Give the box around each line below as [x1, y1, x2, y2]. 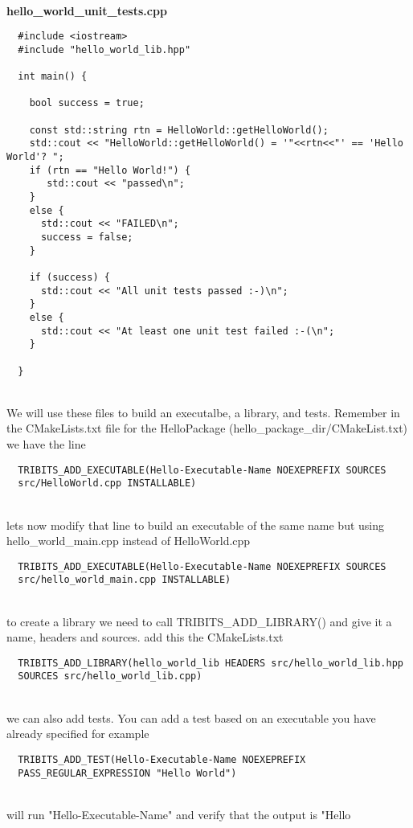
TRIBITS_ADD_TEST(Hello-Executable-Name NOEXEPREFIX [18, 753, 306, 765]
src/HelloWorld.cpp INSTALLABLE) [18, 478, 197, 490]
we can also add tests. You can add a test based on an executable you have [6, 709, 376, 726]
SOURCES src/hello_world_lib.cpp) [18, 670, 202, 682]
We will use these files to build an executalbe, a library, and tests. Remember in [6, 404, 400, 420]
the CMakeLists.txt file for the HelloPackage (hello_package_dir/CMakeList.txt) [6, 420, 408, 437]
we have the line [6, 436, 86, 453]
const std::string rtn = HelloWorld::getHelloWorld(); [29, 124, 329, 136]
